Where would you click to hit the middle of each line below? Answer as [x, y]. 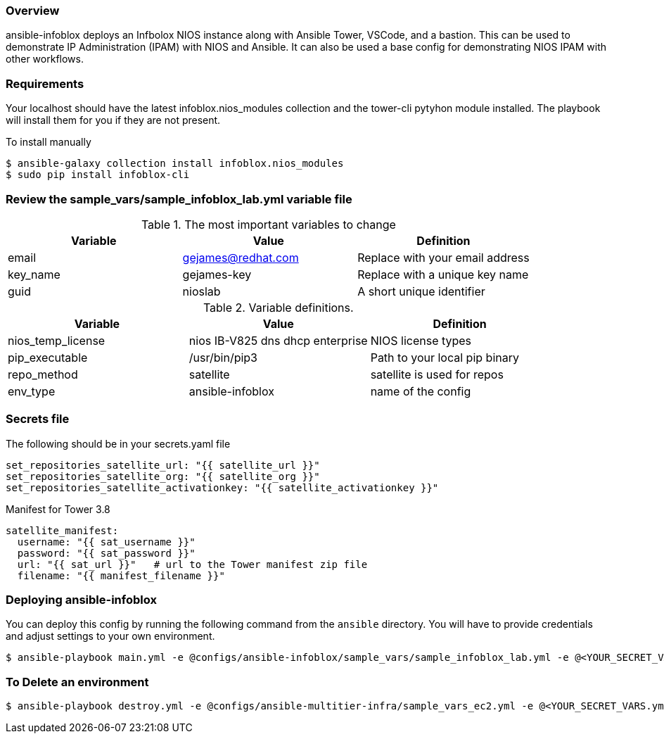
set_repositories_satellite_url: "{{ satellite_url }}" [163, 465]
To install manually [49, 142]
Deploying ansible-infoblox [81, 600]
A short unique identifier [421, 291]
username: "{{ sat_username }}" [106, 542]
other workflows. [45, 59]
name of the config [421, 391]
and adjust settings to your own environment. [110, 636]
